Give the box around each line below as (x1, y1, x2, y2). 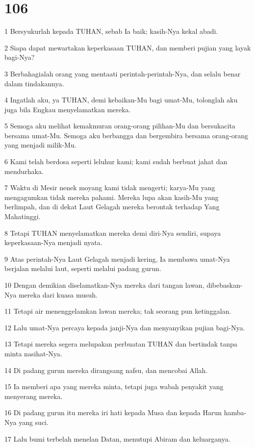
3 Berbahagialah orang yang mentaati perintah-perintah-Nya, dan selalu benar (4, 68, 241, 78)
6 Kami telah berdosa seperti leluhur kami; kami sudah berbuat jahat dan (4, 156, 228, 167)
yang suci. (19, 417, 49, 427)
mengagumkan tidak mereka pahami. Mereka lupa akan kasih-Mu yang (4, 192, 219, 202)
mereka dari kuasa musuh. (19, 289, 98, 299)
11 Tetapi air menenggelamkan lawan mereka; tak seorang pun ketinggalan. (4, 306, 231, 316)
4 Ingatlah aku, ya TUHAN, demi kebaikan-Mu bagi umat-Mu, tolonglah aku (4, 95, 238, 105)
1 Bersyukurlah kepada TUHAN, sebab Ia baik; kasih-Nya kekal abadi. (4, 26, 218, 36)
